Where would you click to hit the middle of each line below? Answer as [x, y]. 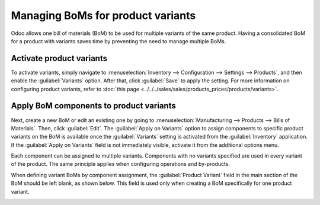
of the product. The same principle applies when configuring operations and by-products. [121, 164]
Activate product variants [59, 58]
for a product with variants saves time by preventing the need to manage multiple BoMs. [119, 41]
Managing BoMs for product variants [103, 15]
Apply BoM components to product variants [93, 106]
